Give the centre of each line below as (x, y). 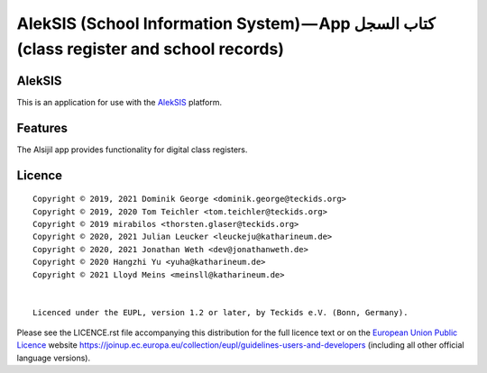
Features (42, 127)
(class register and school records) (150, 49)
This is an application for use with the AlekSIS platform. (119, 102)
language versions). (53, 358)
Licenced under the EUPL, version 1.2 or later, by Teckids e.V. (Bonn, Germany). (221, 312)
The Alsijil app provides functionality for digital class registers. (132, 150)
